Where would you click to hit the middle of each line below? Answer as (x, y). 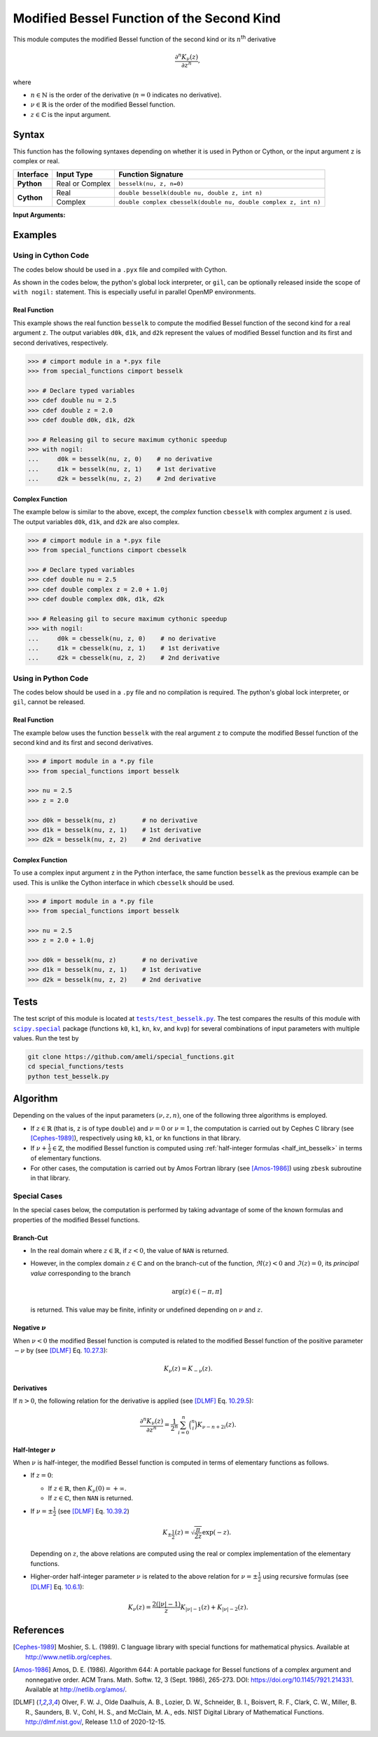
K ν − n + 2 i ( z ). (217, 1426)
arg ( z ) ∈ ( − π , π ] (197, 1291)
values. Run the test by (46, 1038)
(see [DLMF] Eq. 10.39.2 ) (93, 1511)
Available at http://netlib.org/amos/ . (76, 1689)
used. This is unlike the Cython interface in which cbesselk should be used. (124, 882)
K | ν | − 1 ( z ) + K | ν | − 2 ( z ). (214, 1608)
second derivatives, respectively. (61, 343)
